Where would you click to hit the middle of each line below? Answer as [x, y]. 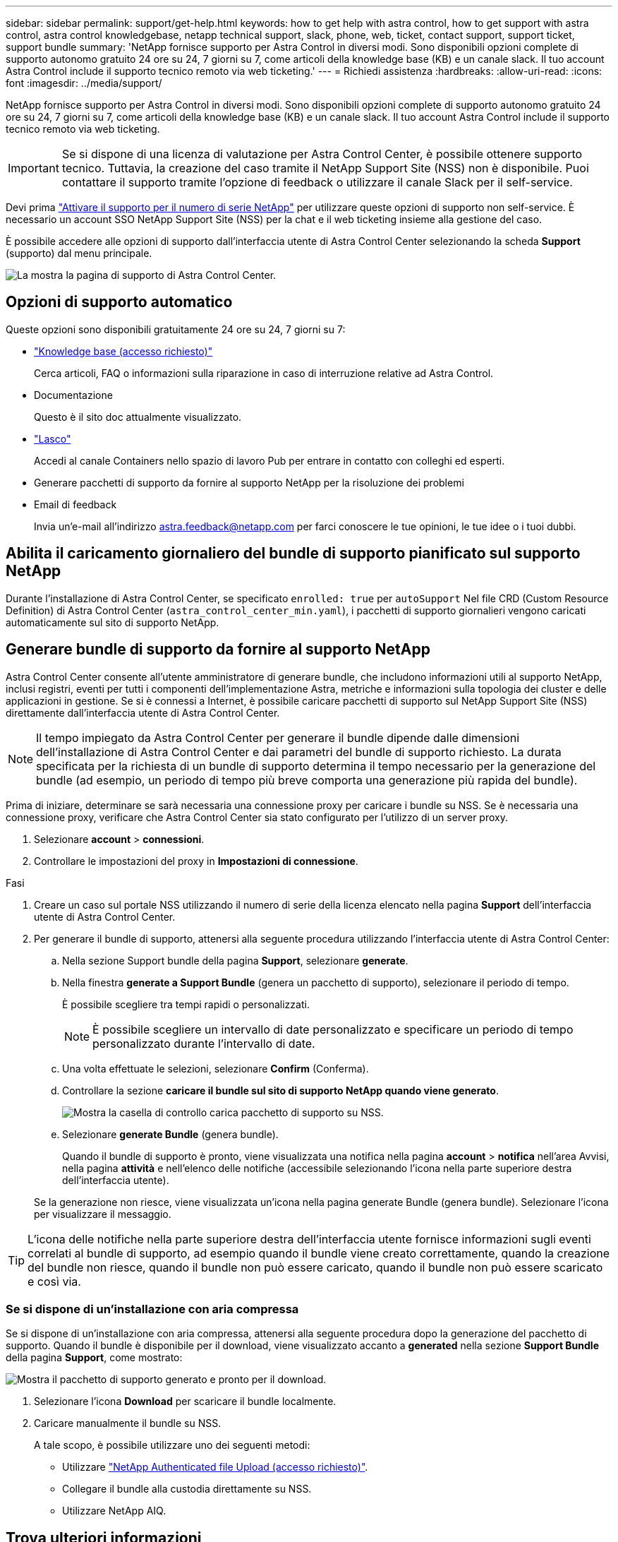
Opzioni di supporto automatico [119, 302]
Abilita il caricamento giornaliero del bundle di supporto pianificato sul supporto [293, 554]
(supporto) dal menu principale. [79, 253]
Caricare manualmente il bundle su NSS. [128, 1423]
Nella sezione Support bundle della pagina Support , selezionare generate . [235, 960]
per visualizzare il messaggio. [103, 1214]
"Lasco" [53, 438]
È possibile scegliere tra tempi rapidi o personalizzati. [186, 1004]
